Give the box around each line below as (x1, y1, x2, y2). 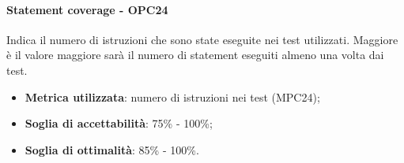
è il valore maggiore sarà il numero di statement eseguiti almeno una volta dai (6, 46, 384, 63)
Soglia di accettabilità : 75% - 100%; (25, 115, 213, 132)
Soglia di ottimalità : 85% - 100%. (25, 141, 199, 157)
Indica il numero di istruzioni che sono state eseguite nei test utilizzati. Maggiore (6, 31, 398, 47)
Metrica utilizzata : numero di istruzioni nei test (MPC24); (25, 88, 320, 105)
